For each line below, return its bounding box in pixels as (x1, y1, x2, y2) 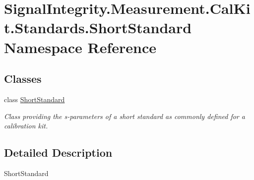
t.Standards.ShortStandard (4, 17, 192, 38)
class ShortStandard (4, 94, 65, 104)
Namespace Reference (4, 37, 156, 57)
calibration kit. (4, 120, 48, 131)
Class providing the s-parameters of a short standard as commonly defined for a (4, 111, 245, 121)
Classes (4, 71, 42, 86)
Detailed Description (4, 145, 113, 160)
